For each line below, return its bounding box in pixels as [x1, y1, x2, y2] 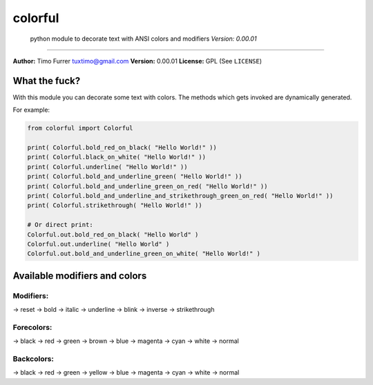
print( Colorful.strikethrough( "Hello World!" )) [27, 201, 203, 210]
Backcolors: [12, 354, 55, 364]
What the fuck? [12, 75, 81, 86]
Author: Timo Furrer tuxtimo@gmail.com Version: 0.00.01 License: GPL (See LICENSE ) [12, 57, 262, 65]
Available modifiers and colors [12, 270, 147, 282]
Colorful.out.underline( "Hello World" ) [27, 240, 170, 248]
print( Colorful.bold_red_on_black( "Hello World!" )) [27, 144, 217, 151]
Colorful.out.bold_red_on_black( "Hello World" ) [27, 230, 199, 238]
